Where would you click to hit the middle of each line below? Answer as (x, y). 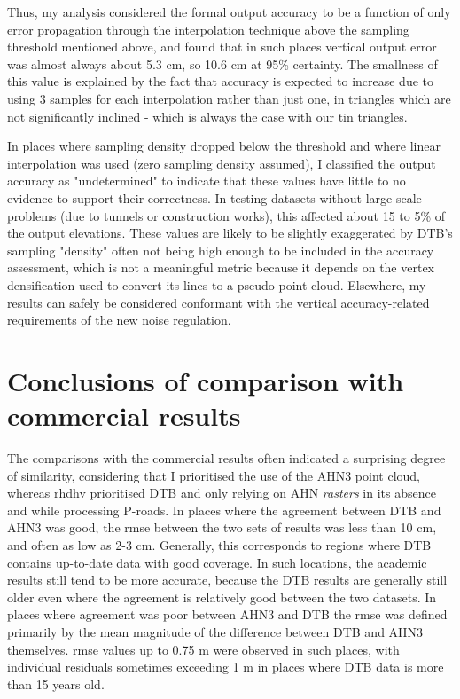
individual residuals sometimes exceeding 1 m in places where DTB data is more (226, 667)
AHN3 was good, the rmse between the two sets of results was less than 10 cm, (222, 527)
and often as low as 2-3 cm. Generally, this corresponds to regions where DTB (219, 544)
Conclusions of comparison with (206, 380)
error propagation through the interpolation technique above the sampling (208, 29)
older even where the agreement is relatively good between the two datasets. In (222, 597)
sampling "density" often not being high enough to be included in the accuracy (221, 250)
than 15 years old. (56, 683)
